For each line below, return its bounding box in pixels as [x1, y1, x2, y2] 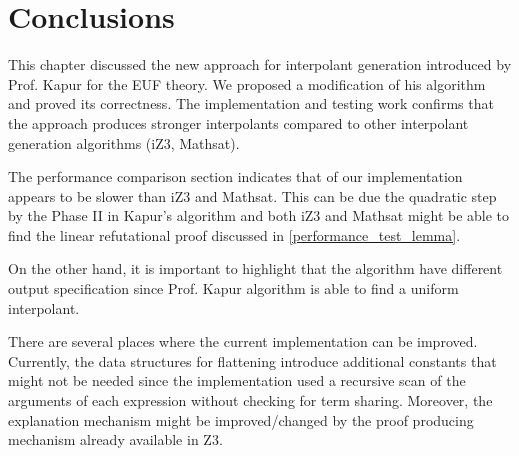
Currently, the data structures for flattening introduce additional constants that [8, 350, 497, 371]
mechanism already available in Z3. [8, 429, 223, 450]
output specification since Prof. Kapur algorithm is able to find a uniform [8, 278, 459, 299]
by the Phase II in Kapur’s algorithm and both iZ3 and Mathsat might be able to [8, 205, 510, 226]
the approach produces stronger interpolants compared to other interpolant [8, 112, 469, 133]
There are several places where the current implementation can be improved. [8, 331, 478, 352]
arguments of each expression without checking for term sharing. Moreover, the [8, 390, 493, 411]
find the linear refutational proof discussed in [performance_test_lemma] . [8, 224, 461, 245]
